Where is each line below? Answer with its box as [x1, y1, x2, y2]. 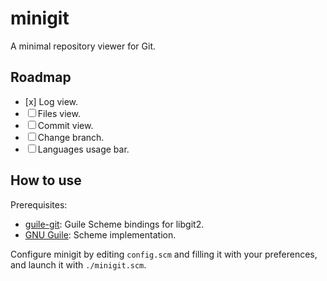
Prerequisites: [10, 198, 68, 211]
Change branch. [37, 131, 105, 143]
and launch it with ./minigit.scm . [10, 258, 147, 271]
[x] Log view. [24, 95, 79, 107]
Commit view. [37, 119, 94, 131]
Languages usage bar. [37, 143, 130, 155]
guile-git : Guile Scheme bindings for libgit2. [24, 218, 205, 230]
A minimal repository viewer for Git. [10, 40, 157, 52]
